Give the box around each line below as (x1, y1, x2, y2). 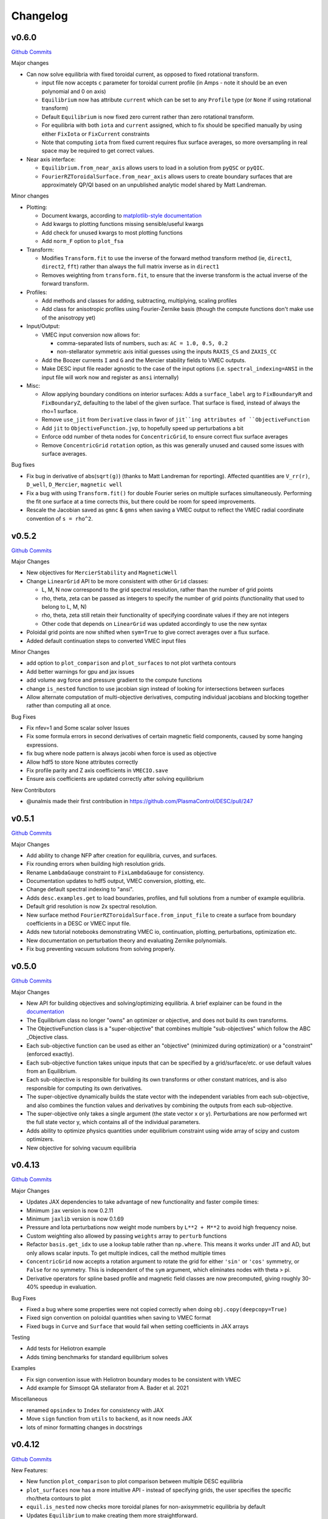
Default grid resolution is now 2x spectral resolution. (26, 903, 157, 910)
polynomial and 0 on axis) (41, 87, 106, 95)
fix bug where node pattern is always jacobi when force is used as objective (26, 750, 217, 757)
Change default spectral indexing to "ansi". (26, 886, 134, 893)
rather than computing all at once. (26, 702, 112, 709)
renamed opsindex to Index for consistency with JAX (26, 1407, 164, 1414)
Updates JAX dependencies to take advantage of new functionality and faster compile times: (26, 1198, 259, 1205)
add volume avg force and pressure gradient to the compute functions (26, 676, 202, 684)
